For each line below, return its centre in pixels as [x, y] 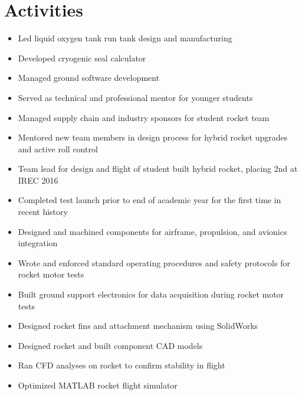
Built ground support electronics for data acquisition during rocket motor [151, 294]
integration [38, 243]
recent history [43, 212]
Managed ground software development [89, 78]
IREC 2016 [38, 180]
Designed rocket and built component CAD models [110, 345]
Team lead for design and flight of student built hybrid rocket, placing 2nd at [158, 169]
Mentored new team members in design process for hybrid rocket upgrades [153, 137]
